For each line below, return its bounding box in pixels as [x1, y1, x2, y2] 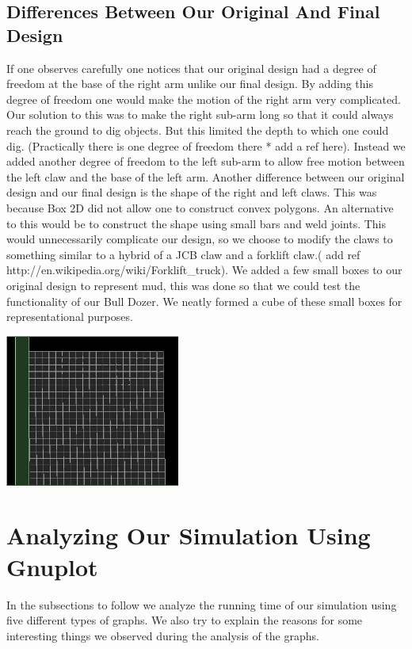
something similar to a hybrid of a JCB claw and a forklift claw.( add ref [6, 246, 360, 262]
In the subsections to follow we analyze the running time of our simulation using [6, 596, 397, 613]
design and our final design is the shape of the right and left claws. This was [6, 184, 377, 200]
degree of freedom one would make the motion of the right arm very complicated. [6, 90, 401, 107]
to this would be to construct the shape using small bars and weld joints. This [6, 215, 387, 231]
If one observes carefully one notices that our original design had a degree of [6, 59, 376, 76]
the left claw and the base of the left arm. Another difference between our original [6, 168, 405, 185]
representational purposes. [6, 308, 133, 325]
